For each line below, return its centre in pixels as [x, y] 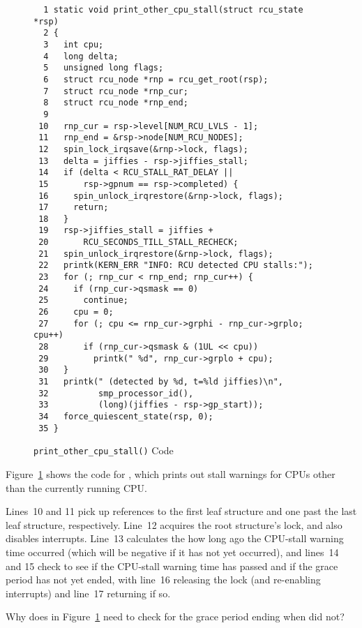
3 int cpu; [74, 44]
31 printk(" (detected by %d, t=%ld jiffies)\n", [161, 382]
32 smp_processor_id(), [116, 393]
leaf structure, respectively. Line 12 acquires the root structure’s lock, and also [174, 524]
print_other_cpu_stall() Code [104, 450]
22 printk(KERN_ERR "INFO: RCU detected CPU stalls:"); [176, 266]
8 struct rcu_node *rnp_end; [116, 103]
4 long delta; [81, 56]
